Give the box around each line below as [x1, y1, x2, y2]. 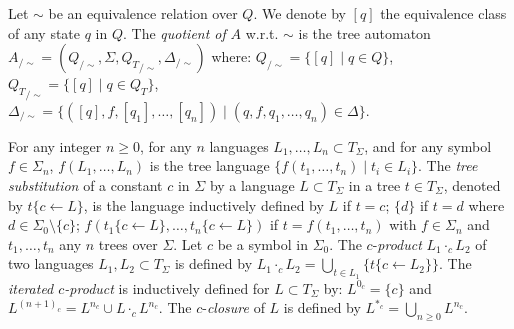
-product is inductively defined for [64, 277, 270, 298]
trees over [98, 233, 158, 254]
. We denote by [253, 3, 346, 23]
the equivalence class [380, 3, 507, 23]
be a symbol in [217, 233, 308, 254]
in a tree [348, 174, 401, 195]
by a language [209, 174, 295, 195]
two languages [8, 253, 94, 274]
